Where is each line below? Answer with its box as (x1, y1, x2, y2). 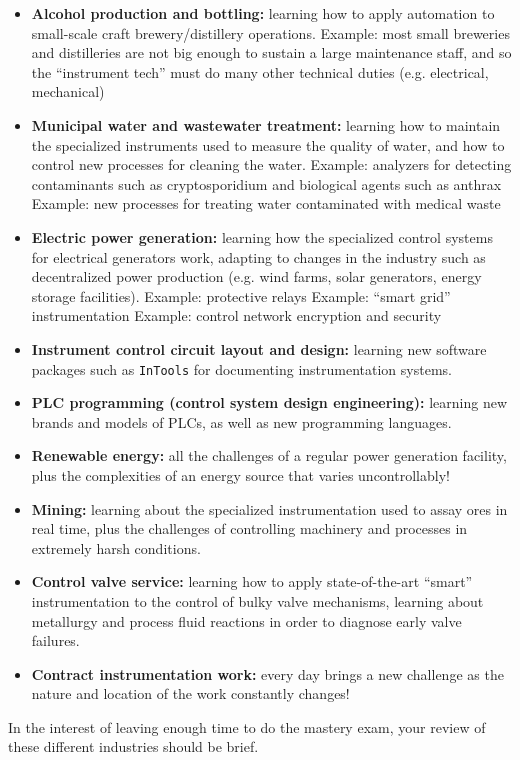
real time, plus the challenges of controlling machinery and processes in (31, 518, 468, 539)
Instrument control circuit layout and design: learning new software (31, 338, 487, 359)
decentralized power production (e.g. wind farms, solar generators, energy (31, 266, 482, 287)
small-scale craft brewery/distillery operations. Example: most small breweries (31, 22, 510, 43)
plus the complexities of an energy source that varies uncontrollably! (31, 464, 450, 485)
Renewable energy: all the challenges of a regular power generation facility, (31, 445, 507, 466)
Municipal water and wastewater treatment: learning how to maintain (31, 114, 501, 135)
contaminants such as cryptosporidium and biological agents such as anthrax (31, 173, 502, 194)
